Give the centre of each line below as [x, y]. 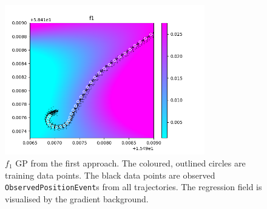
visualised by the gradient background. [77, 198]
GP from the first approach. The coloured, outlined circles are [130, 163]
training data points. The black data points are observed [110, 175]
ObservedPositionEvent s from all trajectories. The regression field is [133, 187]
